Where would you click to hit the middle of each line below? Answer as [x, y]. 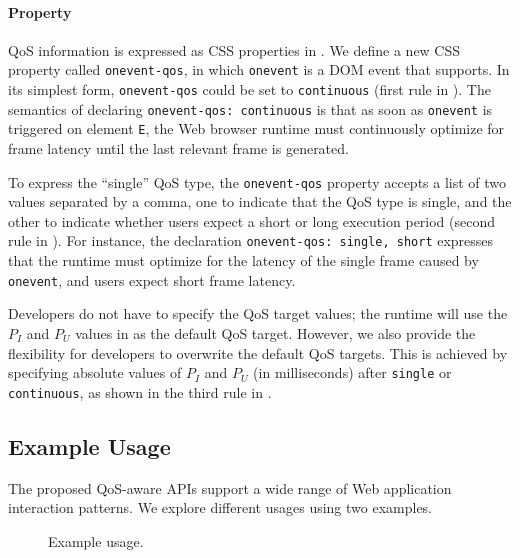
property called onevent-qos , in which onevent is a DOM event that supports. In [259, 69]
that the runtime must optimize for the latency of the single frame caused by [243, 260]
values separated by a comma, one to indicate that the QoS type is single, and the [260, 201]
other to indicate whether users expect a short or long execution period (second [252, 220]
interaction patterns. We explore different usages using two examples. [220, 507]
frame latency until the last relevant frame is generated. [178, 148]
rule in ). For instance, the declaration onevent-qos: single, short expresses [251, 240]
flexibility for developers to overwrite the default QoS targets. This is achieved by [258, 352]
